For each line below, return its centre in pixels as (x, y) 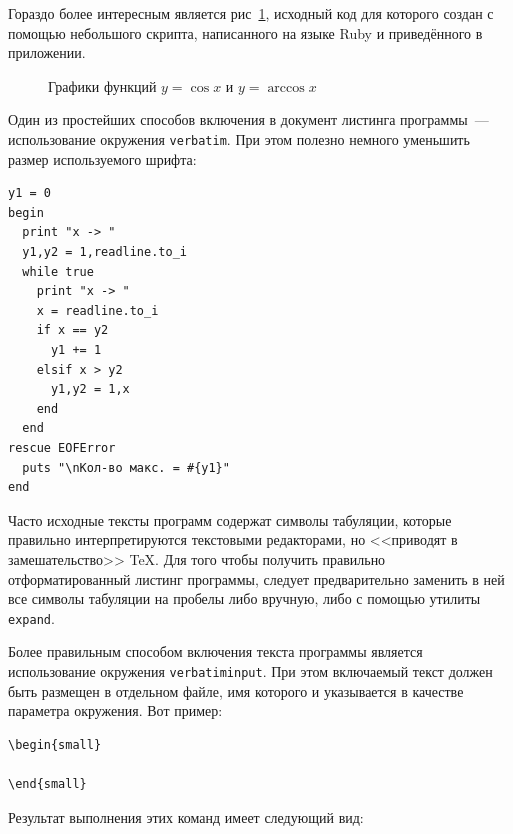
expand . (31, 617)
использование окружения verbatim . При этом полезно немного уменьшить (239, 138)
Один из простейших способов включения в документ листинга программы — (248, 119)
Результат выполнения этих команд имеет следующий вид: (186, 816)
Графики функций (102, 85)
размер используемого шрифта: (102, 158)
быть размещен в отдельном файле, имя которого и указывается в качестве (236, 690)
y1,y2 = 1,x (90, 389)
